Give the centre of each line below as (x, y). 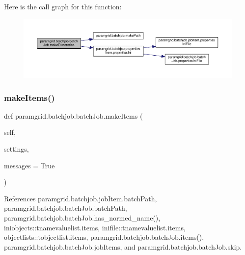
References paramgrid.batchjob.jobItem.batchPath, (81, 198)
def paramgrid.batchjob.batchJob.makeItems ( (73, 115)
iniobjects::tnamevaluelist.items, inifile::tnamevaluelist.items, (95, 227)
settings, (16, 149)
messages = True (29, 165)
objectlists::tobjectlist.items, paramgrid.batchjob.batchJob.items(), (104, 237)
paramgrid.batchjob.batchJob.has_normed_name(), (82, 218)
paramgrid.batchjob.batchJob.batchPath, (66, 208)
